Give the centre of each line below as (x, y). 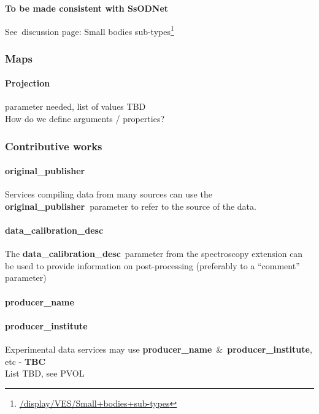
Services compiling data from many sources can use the (109, 194)
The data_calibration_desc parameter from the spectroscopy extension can (154, 254)
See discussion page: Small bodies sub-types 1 (90, 30)
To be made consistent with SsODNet (87, 8)
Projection (28, 83)
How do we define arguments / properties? (85, 119)
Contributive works (54, 146)
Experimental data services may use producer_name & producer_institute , (159, 349)
